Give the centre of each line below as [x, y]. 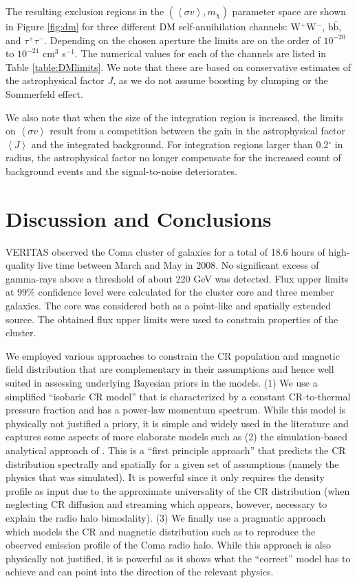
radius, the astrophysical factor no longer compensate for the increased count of [173, 157]
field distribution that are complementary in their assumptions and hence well [170, 369]
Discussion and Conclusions [139, 218]
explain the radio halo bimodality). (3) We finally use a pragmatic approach [166, 517]
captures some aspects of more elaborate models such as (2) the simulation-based [176, 437]
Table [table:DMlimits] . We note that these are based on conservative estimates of [178, 67]
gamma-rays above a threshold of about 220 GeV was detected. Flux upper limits [177, 278]
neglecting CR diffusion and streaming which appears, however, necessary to [166, 504]
